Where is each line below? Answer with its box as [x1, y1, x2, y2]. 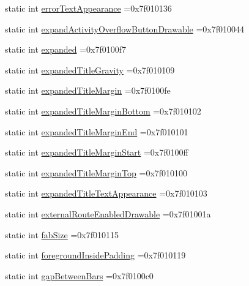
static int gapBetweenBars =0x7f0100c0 [5, 269, 154, 282]
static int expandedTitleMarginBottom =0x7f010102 [5, 104, 201, 117]
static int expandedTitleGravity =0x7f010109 [5, 63, 175, 76]
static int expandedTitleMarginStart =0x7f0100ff [5, 146, 188, 159]
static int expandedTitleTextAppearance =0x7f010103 [5, 187, 207, 200]
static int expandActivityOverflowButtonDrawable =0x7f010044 [5, 22, 245, 35]
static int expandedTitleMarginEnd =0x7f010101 [5, 125, 188, 138]
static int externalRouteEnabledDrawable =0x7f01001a [5, 207, 211, 220]
